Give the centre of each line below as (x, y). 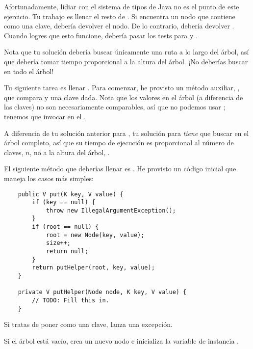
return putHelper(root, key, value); (93, 268)
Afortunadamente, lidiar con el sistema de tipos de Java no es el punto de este (122, 6)
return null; (67, 252)
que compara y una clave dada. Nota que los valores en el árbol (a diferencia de (124, 97)
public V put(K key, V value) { (71, 194)
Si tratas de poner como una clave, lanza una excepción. (88, 324)
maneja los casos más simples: (49, 178)
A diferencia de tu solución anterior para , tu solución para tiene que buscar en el (126, 133)
